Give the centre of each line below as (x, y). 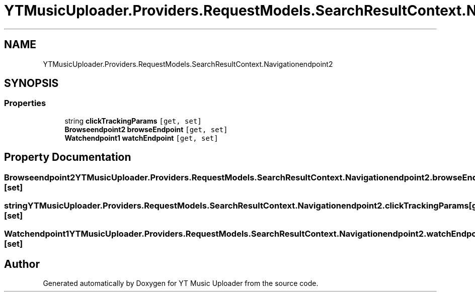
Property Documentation (68, 157)
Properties (25, 103)
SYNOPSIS (31, 83)
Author (22, 264)
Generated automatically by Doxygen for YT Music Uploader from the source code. (181, 283)
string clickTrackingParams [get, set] (133, 121)
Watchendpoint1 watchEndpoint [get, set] (141, 138)
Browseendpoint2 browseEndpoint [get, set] (146, 129)
